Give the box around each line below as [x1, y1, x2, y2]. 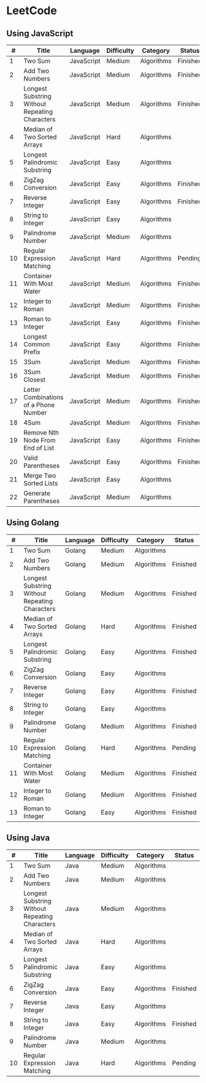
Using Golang [6, 517, 59, 528]
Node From [23, 436, 56, 444]
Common [23, 340, 50, 348]
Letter [23, 385, 41, 394]
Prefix [23, 348, 41, 356]
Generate [23, 489, 51, 498]
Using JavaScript [6, 28, 74, 39]
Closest [23, 375, 46, 384]
